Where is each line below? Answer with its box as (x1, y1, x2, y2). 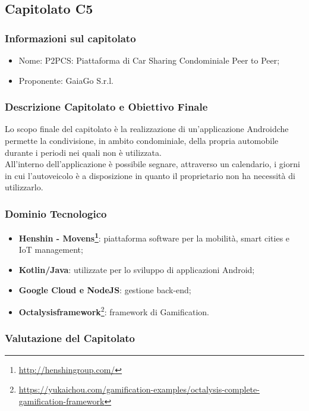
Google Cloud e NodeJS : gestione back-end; (18, 283, 191, 296)
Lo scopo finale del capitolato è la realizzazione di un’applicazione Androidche (5, 123, 289, 135)
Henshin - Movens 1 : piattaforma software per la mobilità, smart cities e (18, 230, 290, 244)
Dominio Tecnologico (5, 206, 107, 221)
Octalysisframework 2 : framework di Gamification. (18, 304, 210, 318)
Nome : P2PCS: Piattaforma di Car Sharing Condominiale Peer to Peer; (18, 54, 280, 66)
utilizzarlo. (5, 181, 43, 193)
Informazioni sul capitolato (5, 30, 136, 45)
